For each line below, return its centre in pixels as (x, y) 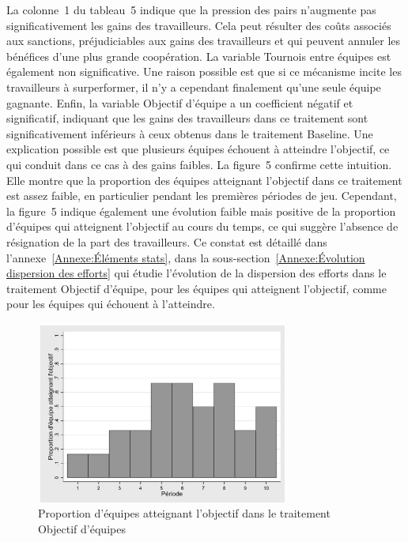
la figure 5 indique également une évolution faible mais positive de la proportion (201, 211)
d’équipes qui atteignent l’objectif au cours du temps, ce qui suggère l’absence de (202, 226)
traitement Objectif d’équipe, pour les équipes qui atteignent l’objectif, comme (196, 288)
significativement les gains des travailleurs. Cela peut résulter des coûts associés (199, 25)
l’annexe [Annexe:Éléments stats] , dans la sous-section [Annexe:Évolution (186, 257)
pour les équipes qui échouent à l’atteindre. (111, 304)
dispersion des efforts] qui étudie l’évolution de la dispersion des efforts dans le (196, 273)
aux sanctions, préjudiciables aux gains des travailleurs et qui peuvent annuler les (204, 41)
